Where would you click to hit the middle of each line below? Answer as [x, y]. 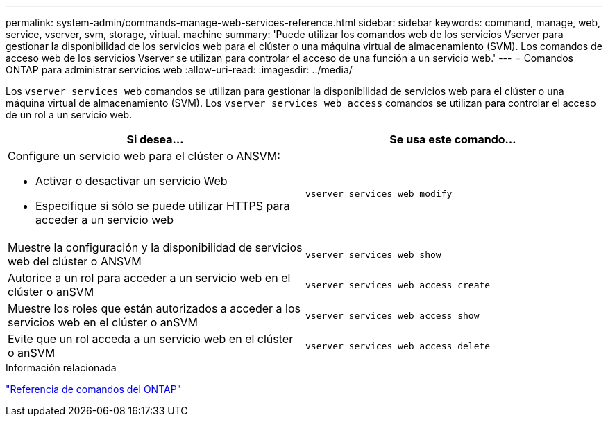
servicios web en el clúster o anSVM [103, 322]
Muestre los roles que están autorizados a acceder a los [154, 308]
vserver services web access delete [398, 346]
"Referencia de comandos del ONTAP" [94, 389]
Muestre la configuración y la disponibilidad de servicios [155, 247]
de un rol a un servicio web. [69, 115]
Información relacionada [61, 368]
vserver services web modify [379, 193]
